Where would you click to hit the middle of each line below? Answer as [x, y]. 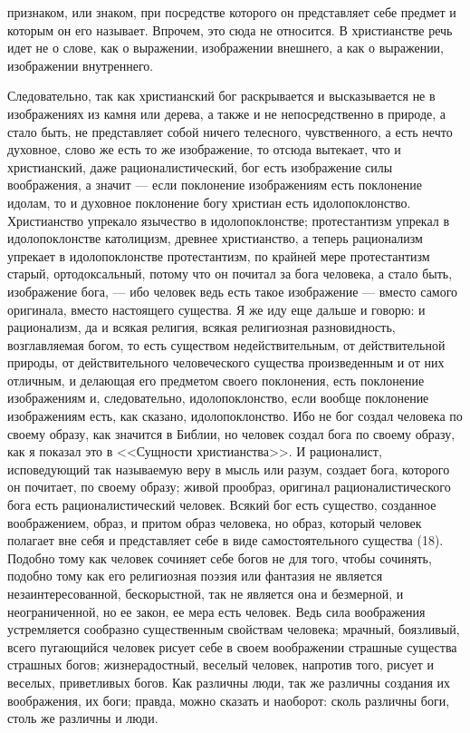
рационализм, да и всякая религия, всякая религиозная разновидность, [201, 327]
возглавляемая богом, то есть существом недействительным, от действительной [226, 344]
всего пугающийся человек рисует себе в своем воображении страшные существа [232, 646]
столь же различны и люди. [83, 718]
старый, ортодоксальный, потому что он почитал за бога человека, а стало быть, [230, 274]
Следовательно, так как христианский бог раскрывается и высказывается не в [221, 96]
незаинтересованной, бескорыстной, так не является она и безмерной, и [206, 593]
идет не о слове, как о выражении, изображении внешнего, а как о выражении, [226, 48]
